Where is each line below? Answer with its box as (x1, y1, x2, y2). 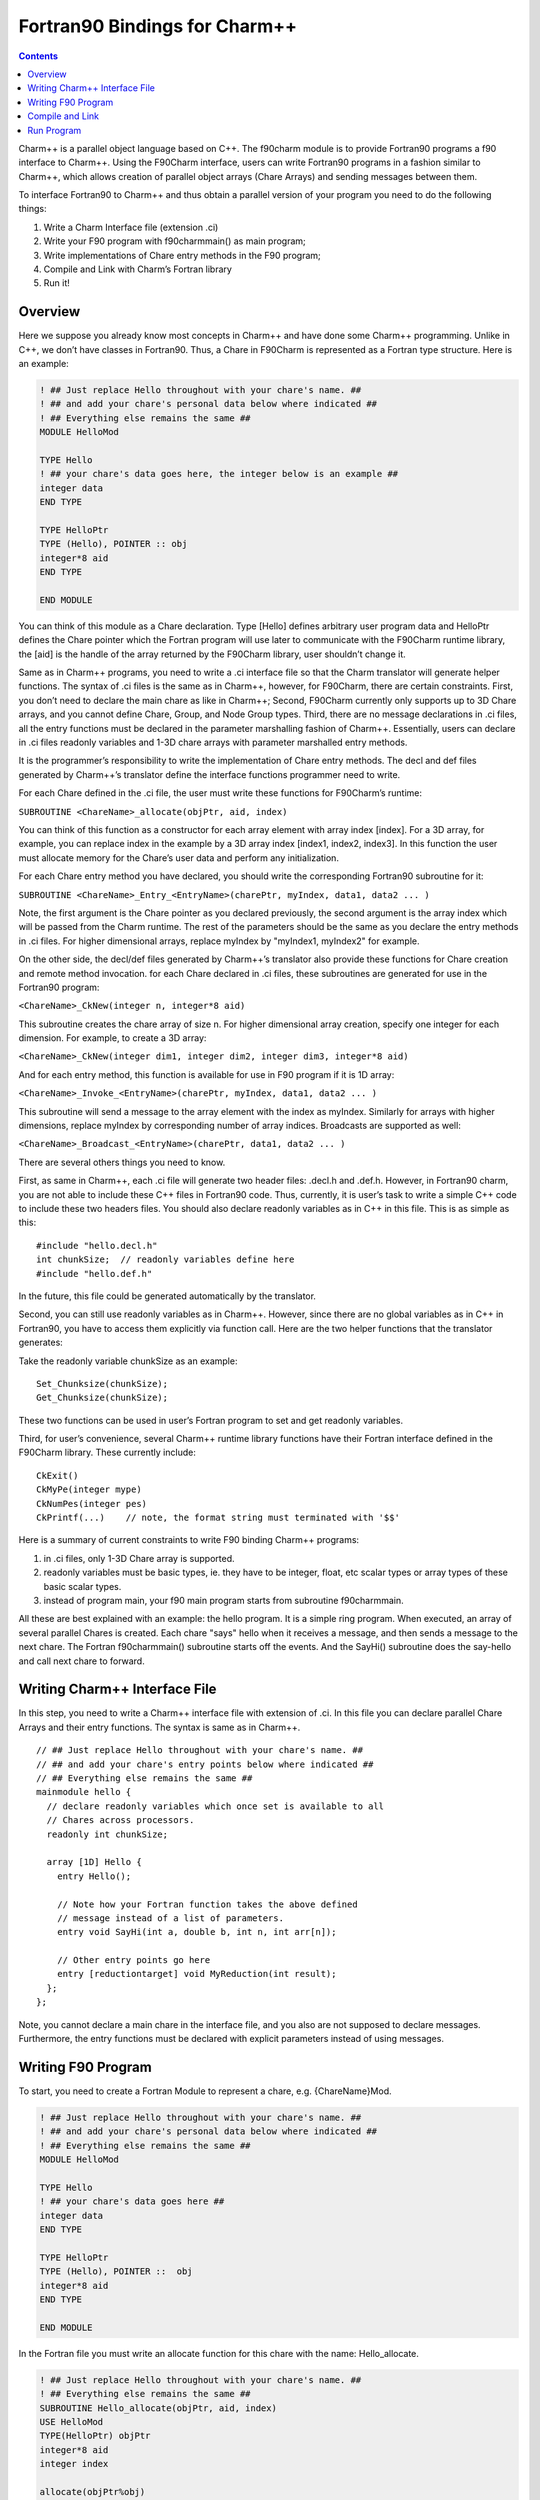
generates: (18, 1336, 64, 1349)
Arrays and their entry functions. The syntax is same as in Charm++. (18, 1721, 301, 1733)
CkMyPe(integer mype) (36, 1484, 142, 1495)
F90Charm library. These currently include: (18, 1446, 197, 1459)
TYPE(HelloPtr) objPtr (39, 2430, 151, 2442)
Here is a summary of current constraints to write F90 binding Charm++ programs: (18, 1534, 360, 1546)
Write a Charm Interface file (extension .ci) (43, 221, 219, 233)
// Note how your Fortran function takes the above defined (56, 1898, 359, 1910)
